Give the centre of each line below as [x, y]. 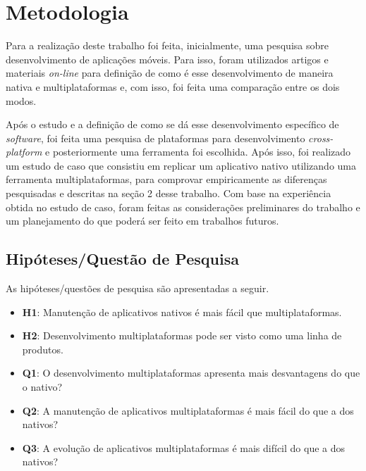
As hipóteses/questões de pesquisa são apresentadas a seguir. [138, 288]
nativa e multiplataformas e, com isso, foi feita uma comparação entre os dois [173, 86]
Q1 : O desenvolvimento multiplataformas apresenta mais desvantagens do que [191, 373]
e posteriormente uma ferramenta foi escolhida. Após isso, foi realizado [198, 152]
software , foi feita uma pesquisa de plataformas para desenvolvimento [155, 138]
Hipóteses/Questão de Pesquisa [122, 259]
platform [24, 152]
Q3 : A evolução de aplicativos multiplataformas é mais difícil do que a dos [184, 447]
